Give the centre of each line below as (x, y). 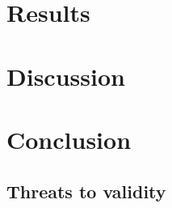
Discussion (66, 76)
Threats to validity (86, 191)
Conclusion (69, 139)
